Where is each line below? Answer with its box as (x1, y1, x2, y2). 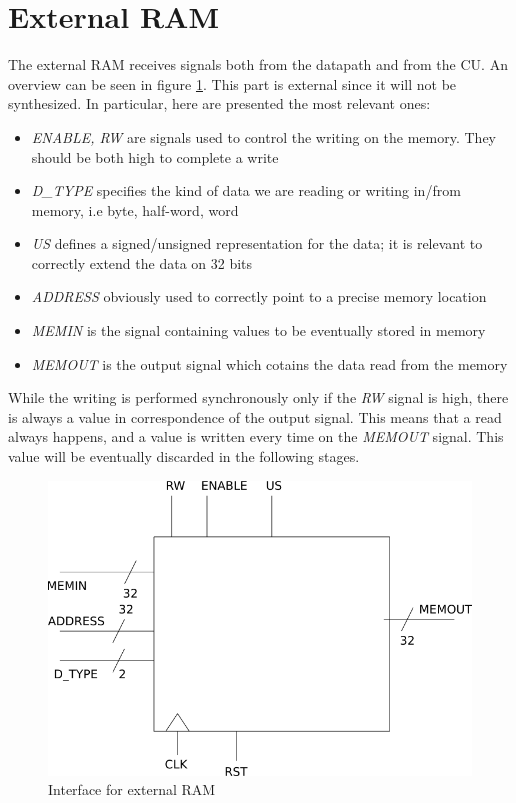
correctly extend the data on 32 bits (31, 252, 253, 273)
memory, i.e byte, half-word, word (31, 199, 239, 220)
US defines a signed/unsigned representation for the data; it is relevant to (31, 233, 483, 254)
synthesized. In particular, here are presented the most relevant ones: (8, 93, 431, 114)
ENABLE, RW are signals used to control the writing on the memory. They (31, 126, 496, 147)
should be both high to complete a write (31, 146, 279, 167)
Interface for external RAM (48, 779, 216, 800)
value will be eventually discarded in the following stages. (8, 446, 360, 467)
